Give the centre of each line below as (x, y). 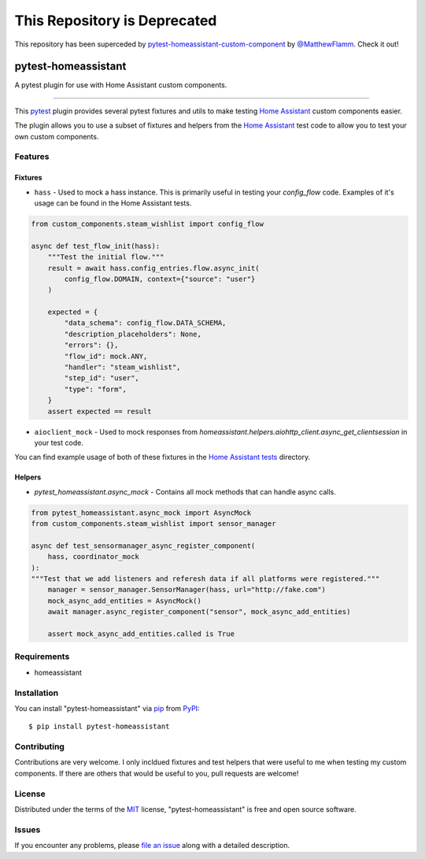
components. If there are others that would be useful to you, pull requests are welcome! (157, 773)
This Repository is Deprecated (116, 20)
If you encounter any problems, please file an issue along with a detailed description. (152, 846)
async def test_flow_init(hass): (96, 246)
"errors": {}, (91, 345)
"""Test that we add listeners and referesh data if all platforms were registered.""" (205, 579)
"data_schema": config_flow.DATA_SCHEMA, (145, 323)
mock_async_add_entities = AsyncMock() (125, 601)
